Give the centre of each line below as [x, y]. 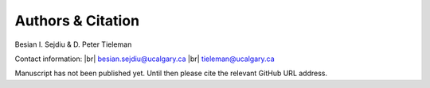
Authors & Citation [77, 21]
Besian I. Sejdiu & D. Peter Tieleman [73, 44]
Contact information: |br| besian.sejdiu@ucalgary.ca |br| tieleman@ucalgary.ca [145, 59]
